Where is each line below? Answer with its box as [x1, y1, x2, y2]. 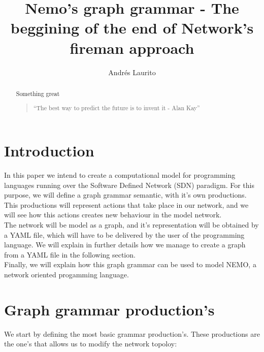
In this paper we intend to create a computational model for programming [4, 170, 236, 180]
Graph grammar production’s [4, 299, 215, 319]
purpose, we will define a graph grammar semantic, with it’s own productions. [4, 189, 247, 200]
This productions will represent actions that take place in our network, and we [4, 199, 249, 210]
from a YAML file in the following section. [4, 249, 136, 260]
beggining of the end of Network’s [10, 17, 254, 38]
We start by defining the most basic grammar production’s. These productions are [4, 328, 260, 339]
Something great [16, 89, 60, 98]
